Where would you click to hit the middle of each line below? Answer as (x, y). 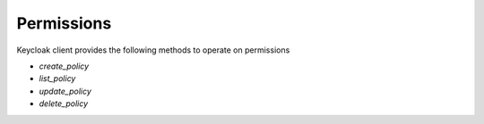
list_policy (57, 79)
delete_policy (64, 103)
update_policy (65, 91)
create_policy (64, 66)
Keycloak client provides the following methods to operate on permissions (153, 50)
